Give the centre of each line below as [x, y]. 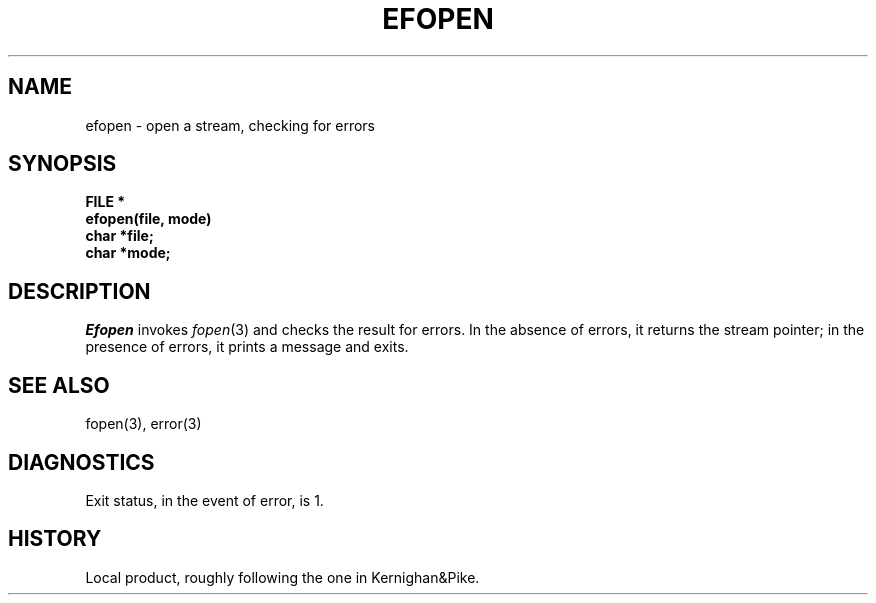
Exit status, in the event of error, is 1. [204, 500]
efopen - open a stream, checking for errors [230, 125]
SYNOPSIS [62, 164]
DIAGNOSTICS [81, 462]
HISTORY [55, 539]
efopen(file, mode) [148, 219]
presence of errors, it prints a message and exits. [247, 347]
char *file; [119, 236]
